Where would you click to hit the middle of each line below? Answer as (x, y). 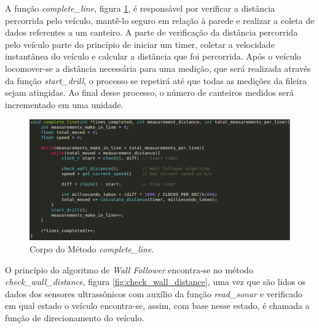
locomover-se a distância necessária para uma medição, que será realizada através (158, 68)
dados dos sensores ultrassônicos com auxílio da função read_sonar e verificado (154, 293)
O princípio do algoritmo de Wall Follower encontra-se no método (129, 269)
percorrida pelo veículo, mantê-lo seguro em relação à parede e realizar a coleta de (160, 20)
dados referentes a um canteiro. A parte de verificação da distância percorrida (152, 32)
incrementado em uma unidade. (64, 104)
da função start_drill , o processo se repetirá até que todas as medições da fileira (156, 80)
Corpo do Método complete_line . (92, 249)
